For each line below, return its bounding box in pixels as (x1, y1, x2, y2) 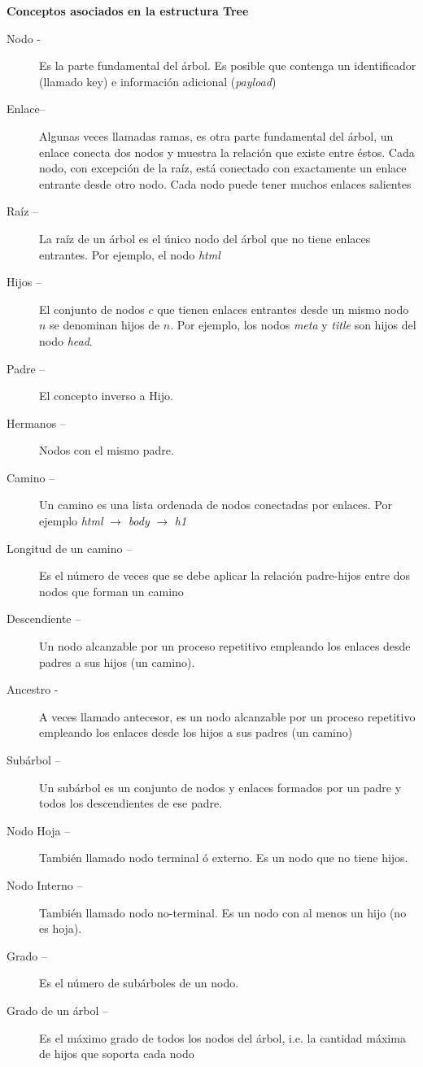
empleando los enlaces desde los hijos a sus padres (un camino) (39, 724, 353, 741)
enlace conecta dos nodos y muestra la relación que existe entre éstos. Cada (39, 143, 415, 160)
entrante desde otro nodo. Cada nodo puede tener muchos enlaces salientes (39, 175, 412, 192)
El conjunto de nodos (39, 300, 145, 317)
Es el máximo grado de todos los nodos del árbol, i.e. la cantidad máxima (39, 1029, 406, 1046)
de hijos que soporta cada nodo (39, 1045, 194, 1062)
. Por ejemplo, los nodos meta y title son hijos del (170, 316, 416, 333)
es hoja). (39, 920, 82, 937)
